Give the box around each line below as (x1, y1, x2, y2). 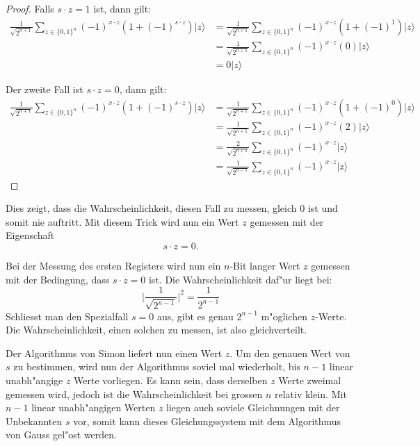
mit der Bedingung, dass (6, 272, 110, 286)
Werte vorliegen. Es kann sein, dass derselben (74, 373, 268, 388)
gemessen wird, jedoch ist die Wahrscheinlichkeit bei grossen (6, 386, 263, 401)
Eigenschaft (6, 228, 55, 242)
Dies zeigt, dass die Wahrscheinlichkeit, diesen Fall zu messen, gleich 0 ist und (6, 201, 338, 215)
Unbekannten (6, 413, 63, 428)
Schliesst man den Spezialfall (6, 308, 129, 323)
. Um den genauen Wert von (229, 345, 350, 360)
